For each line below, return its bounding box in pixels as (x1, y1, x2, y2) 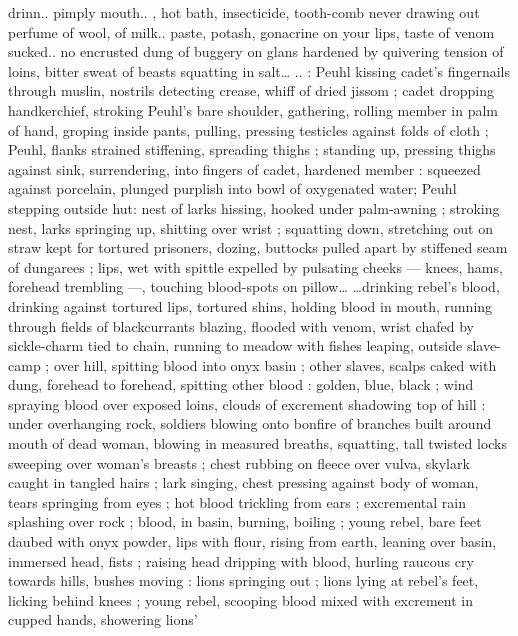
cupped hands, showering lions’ (8, 609, 198, 630)
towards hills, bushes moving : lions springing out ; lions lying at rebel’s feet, (8, 570, 479, 591)
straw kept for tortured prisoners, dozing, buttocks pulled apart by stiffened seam (8, 237, 508, 258)
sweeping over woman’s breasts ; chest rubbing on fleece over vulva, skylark (8, 452, 470, 473)
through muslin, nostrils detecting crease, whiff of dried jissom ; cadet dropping (8, 80, 495, 101)
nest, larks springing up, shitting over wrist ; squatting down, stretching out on (8, 217, 493, 238)
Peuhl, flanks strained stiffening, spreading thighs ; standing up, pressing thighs (8, 139, 496, 160)
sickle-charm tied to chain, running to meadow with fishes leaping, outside (8, 335, 463, 356)
